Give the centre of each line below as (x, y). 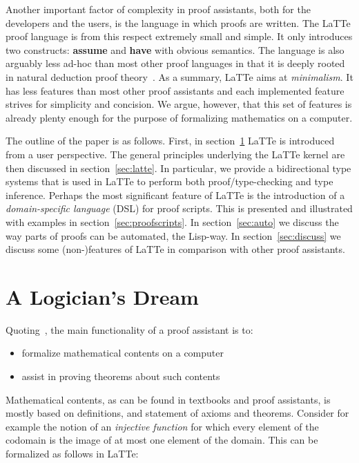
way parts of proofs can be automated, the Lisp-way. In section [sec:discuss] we (173, 235)
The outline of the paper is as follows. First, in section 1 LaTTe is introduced (170, 141)
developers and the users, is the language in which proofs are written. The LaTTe (178, 22)
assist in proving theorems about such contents (121, 376)
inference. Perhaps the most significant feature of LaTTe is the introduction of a (175, 195)
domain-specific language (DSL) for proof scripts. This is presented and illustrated (179, 208)
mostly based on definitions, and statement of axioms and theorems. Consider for (177, 413)
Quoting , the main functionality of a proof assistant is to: (129, 329)
